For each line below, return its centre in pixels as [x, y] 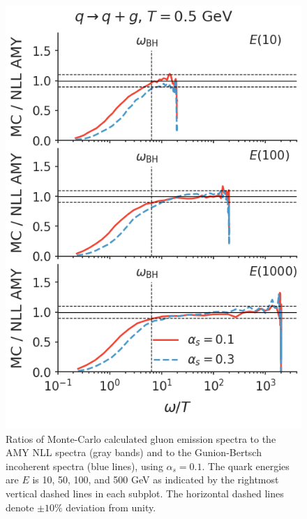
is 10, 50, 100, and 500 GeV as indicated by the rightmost [156, 480]
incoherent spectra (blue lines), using [84, 466]
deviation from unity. [111, 507]
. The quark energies [246, 466]
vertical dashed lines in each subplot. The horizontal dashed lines [145, 493]
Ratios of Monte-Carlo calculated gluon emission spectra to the [141, 438]
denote [20, 507]
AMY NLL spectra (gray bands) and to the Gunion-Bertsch [134, 452]
